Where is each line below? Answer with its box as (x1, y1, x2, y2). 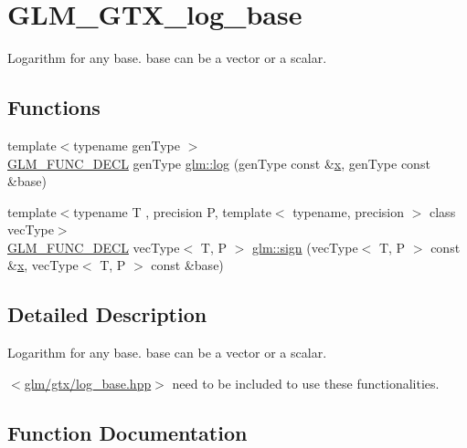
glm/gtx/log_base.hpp (24, 373, 152, 392)
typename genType (73, 135, 180, 154)
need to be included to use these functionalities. (172, 373, 440, 392)
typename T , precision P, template (73, 202, 271, 221)
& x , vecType (7, 255, 79, 275)
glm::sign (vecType (252, 237, 358, 256)
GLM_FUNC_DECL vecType (7, 237, 180, 256)
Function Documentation (7, 418, 248, 446)
